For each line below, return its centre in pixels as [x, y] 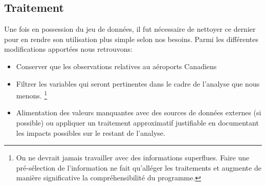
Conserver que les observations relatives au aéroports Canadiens [116, 66]
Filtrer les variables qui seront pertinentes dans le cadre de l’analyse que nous [138, 83]
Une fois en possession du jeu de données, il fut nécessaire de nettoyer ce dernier [130, 29]
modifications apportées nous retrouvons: [68, 49]
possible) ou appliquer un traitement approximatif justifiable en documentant [137, 123]
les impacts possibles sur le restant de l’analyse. [91, 132]
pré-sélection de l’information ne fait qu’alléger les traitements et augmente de [139, 167]
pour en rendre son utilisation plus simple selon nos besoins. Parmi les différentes [131, 39]
